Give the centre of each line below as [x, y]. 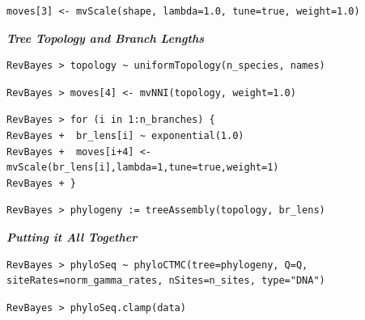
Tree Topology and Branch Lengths [106, 38]
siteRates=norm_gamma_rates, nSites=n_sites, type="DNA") [166, 281]
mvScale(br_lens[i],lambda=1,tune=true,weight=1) [143, 168]
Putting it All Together [72, 236]
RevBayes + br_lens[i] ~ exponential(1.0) [125, 135]
